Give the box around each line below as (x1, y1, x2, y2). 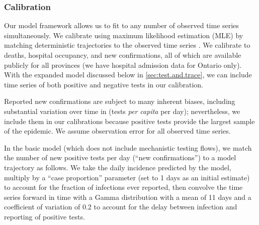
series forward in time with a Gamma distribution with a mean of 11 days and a (4, 191, 251, 202)
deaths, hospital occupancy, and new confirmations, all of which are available (4, 50, 241, 60)
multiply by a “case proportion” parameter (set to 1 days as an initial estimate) (4, 172, 250, 182)
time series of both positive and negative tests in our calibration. (4, 79, 204, 89)
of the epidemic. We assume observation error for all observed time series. (4, 126, 231, 136)
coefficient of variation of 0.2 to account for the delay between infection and (4, 201, 237, 212)
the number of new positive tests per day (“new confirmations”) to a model (4, 152, 236, 163)
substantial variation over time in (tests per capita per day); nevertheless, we (4, 105, 240, 116)
